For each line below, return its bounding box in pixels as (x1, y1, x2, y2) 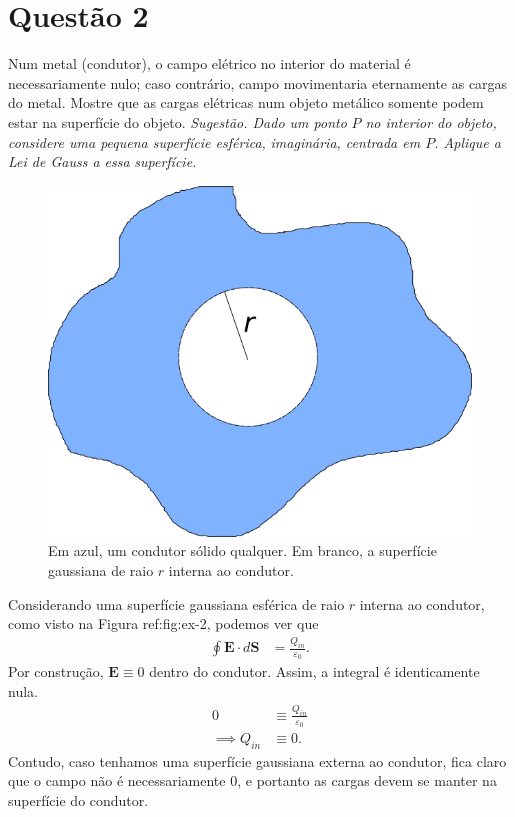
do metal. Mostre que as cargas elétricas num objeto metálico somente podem (8, 92, 484, 113)
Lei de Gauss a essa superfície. (8, 151, 197, 172)
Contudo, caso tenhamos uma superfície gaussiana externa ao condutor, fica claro (8, 750, 507, 771)
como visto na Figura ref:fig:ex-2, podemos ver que (8, 613, 319, 634)
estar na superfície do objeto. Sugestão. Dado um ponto (8, 111, 347, 132)
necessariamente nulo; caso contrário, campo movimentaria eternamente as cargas (8, 72, 508, 93)
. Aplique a (434, 131, 501, 152)
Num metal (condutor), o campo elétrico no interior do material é (8, 53, 411, 74)
